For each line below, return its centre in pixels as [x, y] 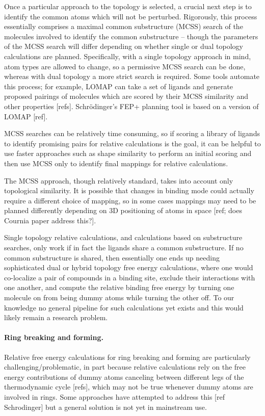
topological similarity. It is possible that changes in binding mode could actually [129, 190]
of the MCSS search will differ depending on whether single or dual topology [124, 46]
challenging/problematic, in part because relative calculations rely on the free [125, 367]
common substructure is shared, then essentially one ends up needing [112, 257]
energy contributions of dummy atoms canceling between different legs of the [124, 376]
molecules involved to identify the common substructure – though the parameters [131, 36]
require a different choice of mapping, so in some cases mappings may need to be [130, 200]
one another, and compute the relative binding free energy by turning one [119, 287]
